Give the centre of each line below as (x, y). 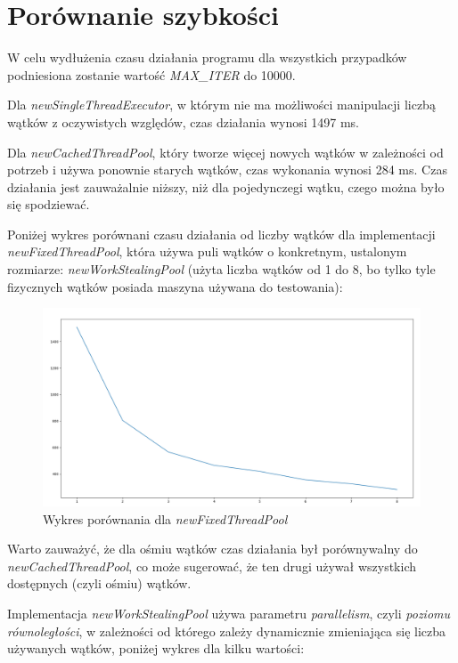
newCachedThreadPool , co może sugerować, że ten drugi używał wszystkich (212, 566)
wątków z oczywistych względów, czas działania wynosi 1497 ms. (183, 121)
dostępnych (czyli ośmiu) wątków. (99, 583)
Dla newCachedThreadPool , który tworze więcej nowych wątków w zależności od (225, 152)
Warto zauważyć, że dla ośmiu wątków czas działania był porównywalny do (213, 549)
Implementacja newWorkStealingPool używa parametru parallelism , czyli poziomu (229, 613)
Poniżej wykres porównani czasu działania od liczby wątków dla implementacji (221, 234)
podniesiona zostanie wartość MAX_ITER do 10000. (151, 74)
